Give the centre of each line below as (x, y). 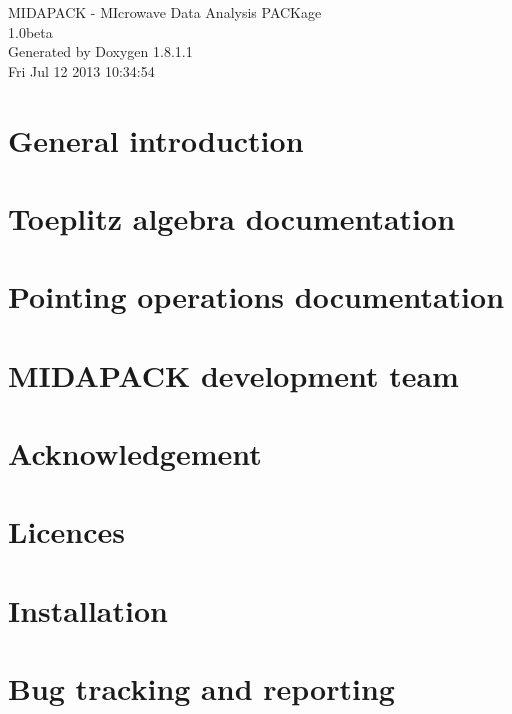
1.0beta (30, 31)
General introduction (156, 139)
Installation (88, 609)
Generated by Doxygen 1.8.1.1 (100, 51)
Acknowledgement (135, 453)
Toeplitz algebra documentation (232, 217)
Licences (67, 531)
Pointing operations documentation (256, 296)
